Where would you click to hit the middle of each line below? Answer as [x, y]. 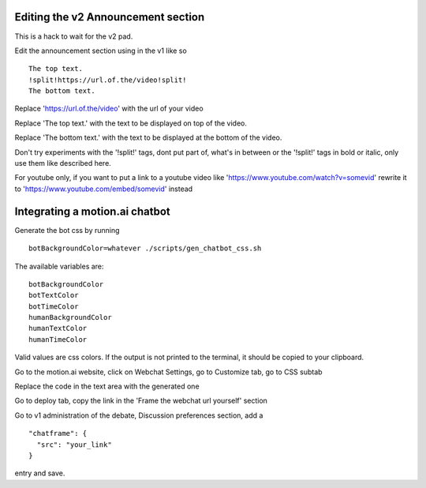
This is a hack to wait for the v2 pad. [74, 36]
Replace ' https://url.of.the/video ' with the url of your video [109, 109]
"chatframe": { [58, 434]
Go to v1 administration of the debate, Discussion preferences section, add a [139, 415]
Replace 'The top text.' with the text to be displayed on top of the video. [131, 123]
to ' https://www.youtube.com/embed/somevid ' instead [104, 189]
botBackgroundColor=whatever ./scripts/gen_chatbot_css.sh [145, 248]
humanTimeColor [58, 339]
